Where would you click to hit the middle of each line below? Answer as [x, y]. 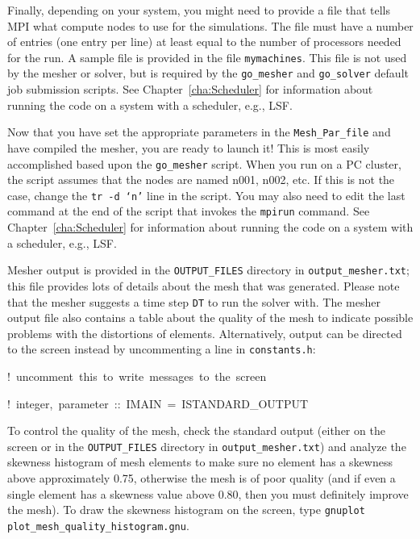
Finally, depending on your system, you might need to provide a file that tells [199, 10]
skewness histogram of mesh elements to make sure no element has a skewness [200, 462]
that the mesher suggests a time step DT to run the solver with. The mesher [194, 301]
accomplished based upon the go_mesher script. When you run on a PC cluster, [204, 163]
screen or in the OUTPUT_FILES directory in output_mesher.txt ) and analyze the [207, 446]
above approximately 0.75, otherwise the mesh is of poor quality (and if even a [202, 478]
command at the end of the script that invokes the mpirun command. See [189, 211]
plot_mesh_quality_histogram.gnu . [98, 525]
